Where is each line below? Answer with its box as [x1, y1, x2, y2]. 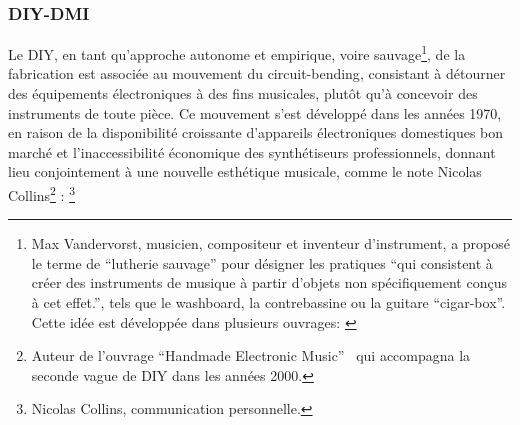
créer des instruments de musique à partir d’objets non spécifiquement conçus [31, 272, 507, 293]
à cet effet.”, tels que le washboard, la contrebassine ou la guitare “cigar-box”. [31, 292, 506, 313]
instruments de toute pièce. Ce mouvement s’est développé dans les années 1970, [8, 102, 502, 123]
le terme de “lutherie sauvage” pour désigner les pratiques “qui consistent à [31, 252, 493, 273]
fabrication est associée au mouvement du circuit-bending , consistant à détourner [8, 63, 506, 84]
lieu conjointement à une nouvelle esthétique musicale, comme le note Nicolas [8, 161, 482, 182]
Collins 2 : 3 [8, 182, 75, 205]
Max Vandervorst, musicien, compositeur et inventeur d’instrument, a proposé [31, 233, 510, 254]
